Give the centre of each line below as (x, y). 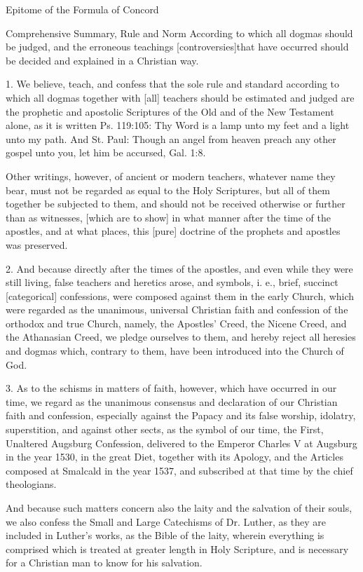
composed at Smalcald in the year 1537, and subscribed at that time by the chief (179, 470)
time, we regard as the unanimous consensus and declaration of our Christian (172, 401)
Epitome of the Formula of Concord (82, 9)
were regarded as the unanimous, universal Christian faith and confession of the (177, 309)
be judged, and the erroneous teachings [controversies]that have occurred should (177, 47)
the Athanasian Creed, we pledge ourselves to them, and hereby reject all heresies (181, 337)
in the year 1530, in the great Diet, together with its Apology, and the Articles (174, 457)
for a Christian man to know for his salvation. (104, 563)
